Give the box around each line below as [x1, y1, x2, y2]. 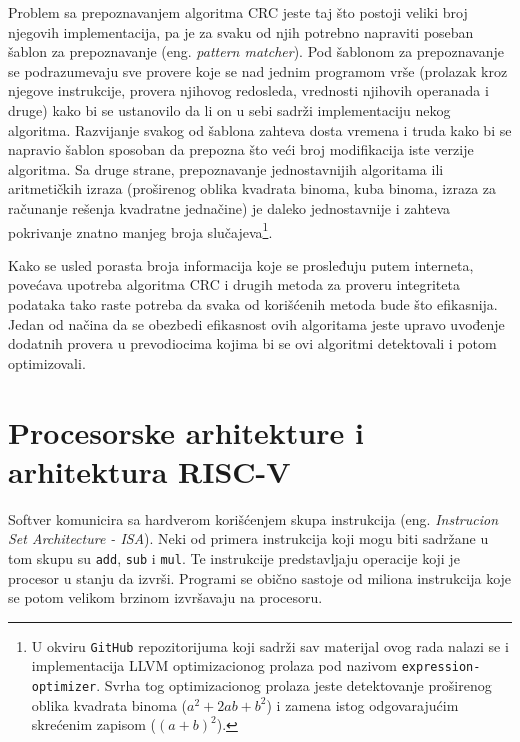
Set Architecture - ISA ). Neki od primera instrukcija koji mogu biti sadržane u [8, 528, 489, 549]
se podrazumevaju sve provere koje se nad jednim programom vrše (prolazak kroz [8, 60, 508, 81]
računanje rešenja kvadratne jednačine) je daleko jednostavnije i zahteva [8, 197, 451, 218]
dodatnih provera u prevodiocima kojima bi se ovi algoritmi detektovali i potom [8, 333, 497, 354]
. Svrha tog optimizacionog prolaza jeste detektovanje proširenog [96, 675, 492, 695]
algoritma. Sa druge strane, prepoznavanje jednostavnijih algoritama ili [8, 158, 444, 179]
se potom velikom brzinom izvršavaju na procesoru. [8, 587, 323, 608]
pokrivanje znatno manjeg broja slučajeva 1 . [8, 218, 273, 242]
